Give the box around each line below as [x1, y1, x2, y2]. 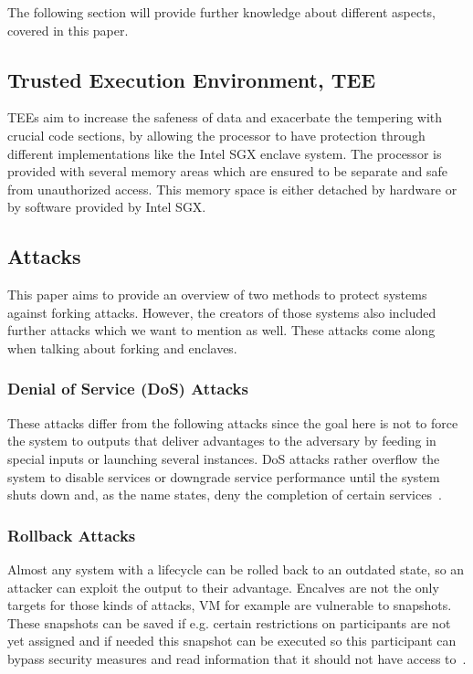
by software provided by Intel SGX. [7, 197, 206, 216]
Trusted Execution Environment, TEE [7, 65, 376, 93]
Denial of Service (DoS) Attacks [7, 377, 248, 400]
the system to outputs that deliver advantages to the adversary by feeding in [7, 431, 436, 450]
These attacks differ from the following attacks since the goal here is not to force [7, 413, 458, 432]
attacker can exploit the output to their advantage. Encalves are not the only [7, 577, 439, 596]
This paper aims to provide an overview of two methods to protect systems [7, 285, 427, 304]
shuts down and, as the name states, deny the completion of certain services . [7, 485, 442, 504]
